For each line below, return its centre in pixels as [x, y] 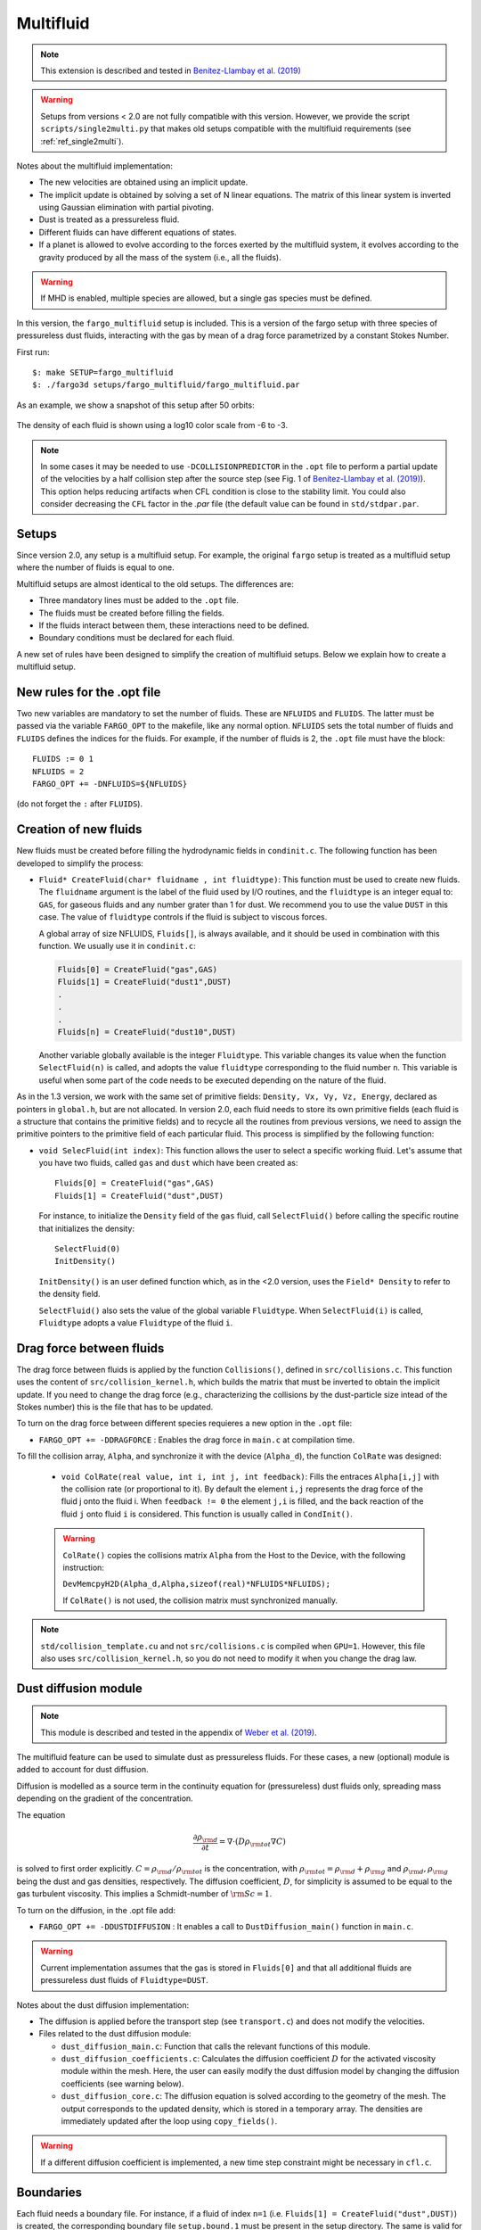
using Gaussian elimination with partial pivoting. [126, 207]
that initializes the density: [87, 1228]
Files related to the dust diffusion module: [115, 2034]
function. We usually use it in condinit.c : [117, 946]
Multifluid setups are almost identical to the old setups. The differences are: [155, 583]
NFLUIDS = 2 [58, 771]
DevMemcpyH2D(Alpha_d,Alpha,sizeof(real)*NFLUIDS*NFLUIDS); [197, 1584]
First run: [33, 351]
